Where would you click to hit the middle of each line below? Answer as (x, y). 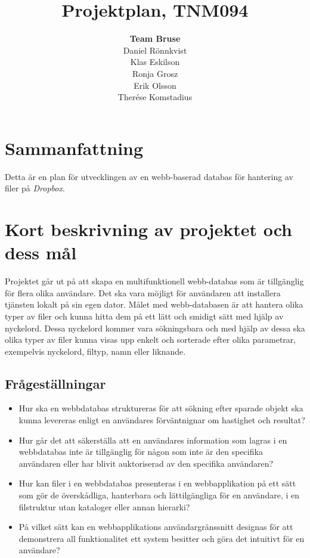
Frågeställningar (55, 383)
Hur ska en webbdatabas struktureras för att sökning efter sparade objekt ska (161, 408)
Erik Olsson (155, 85)
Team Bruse (155, 38)
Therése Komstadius (155, 97)
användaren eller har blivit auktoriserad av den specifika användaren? (146, 463)
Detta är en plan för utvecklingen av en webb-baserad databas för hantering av (149, 176)
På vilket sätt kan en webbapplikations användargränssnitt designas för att (156, 527)
